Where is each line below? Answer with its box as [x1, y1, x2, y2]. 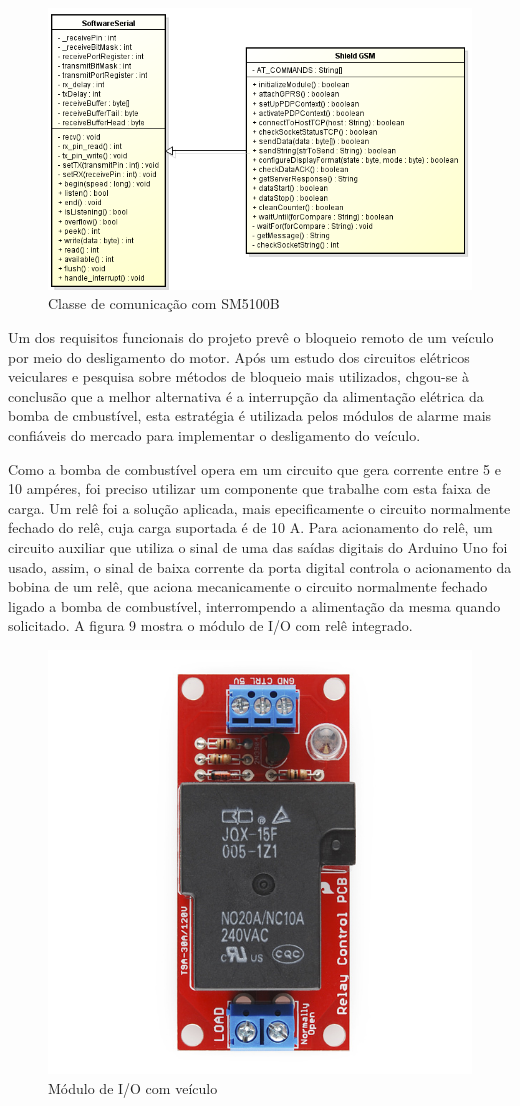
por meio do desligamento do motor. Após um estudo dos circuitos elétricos [8, 346, 470, 367]
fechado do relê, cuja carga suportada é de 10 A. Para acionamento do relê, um [8, 517, 493, 538]
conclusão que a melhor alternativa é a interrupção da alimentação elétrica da [8, 385, 484, 406]
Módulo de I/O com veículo [48, 1077, 218, 1098]
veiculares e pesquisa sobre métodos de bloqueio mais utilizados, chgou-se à [8, 366, 470, 387]
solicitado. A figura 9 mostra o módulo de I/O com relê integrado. [8, 615, 413, 636]
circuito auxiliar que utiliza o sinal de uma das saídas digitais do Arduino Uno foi [8, 536, 508, 557]
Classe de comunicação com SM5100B [48, 293, 280, 314]
